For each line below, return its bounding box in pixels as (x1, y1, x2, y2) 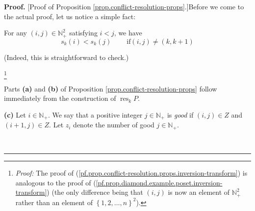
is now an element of (168, 187, 230, 197)
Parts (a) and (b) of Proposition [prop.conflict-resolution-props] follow (4, 83, 217, 93)
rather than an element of (15, 197, 93, 207)
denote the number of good (73, 120, 154, 130)
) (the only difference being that (47, 187, 143, 197)
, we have (114, 28, 142, 38)
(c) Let (4, 109, 26, 120)
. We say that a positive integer (48, 109, 143, 120)
